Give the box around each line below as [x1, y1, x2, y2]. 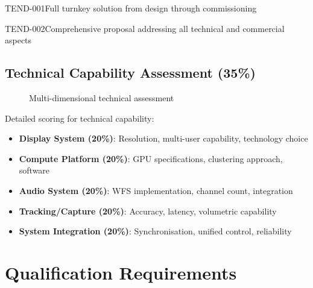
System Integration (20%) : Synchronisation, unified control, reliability [19, 225, 292, 237]
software [19, 164, 50, 177]
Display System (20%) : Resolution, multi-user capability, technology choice [19, 132, 308, 145]
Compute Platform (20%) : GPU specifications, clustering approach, [19, 152, 283, 164]
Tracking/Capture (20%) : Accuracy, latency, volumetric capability [19, 204, 277, 217]
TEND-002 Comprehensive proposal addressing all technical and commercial [5, 22, 285, 34]
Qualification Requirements [5, 260, 237, 284]
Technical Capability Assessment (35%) [5, 63, 256, 82]
